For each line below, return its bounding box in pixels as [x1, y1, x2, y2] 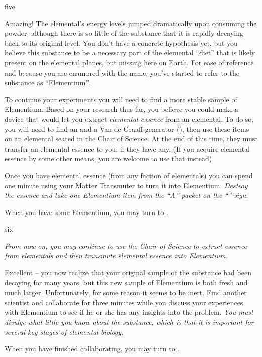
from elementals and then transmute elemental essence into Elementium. [5, 250, 228, 261]
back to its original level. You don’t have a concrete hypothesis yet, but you [5, 37, 238, 48]
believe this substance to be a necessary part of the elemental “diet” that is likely [5, 47, 255, 58]
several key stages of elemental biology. [5, 326, 124, 337]
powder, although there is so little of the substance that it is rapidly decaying [5, 28, 243, 38]
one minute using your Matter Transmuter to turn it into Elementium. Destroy [5, 180, 248, 190]
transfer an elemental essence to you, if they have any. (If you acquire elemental [5, 143, 250, 154]
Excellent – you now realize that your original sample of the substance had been [5, 267, 251, 278]
